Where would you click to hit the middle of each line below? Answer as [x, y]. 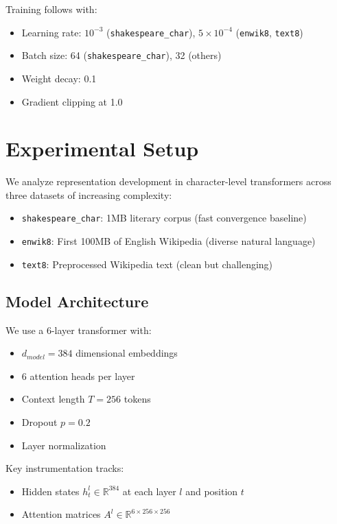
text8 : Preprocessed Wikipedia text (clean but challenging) [147, 264]
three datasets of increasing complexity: [89, 194]
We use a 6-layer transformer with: [79, 330]
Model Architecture [77, 301]
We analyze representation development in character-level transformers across [168, 181]
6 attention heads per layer [78, 376]
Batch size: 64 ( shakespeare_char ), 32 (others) [121, 55]
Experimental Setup [102, 148]
